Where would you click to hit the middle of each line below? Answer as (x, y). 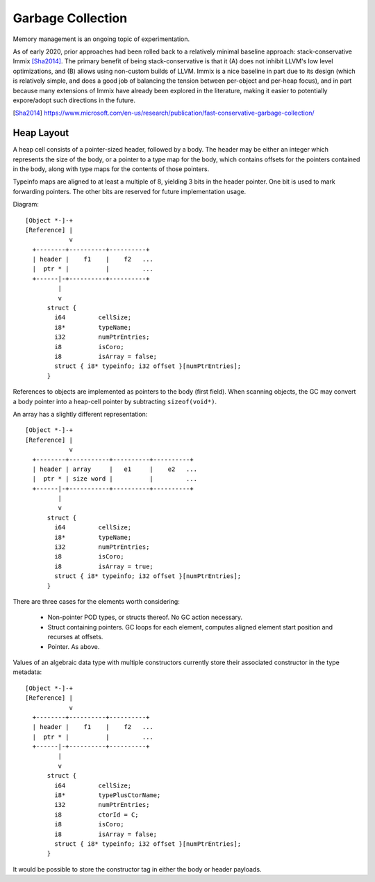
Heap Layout (41, 133)
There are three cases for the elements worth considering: (96, 601)
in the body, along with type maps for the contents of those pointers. (111, 169)
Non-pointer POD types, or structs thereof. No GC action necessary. (145, 617)
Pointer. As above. (74, 646)
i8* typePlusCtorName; (108, 795)
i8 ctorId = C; (97, 815)
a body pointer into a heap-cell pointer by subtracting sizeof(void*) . (115, 401)
